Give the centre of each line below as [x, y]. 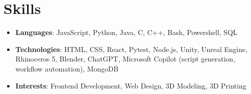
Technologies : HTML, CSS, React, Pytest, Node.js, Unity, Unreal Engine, [131, 49]
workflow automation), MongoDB [67, 68]
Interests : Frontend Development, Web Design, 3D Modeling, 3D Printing [131, 85]
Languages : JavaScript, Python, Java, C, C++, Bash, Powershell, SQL [126, 32]
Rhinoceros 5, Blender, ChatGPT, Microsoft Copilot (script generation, [125, 59]
